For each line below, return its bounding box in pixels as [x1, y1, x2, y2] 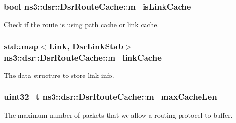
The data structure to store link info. [4, 70, 114, 80]
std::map [4, 40, 38, 52]
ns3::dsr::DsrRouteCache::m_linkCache [4, 51, 162, 63]
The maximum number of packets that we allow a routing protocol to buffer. [4, 109, 233, 120]
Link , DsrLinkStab [49, 40, 123, 52]
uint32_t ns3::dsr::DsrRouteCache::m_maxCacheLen [4, 91, 217, 103]
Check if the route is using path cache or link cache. [4, 19, 159, 30]
